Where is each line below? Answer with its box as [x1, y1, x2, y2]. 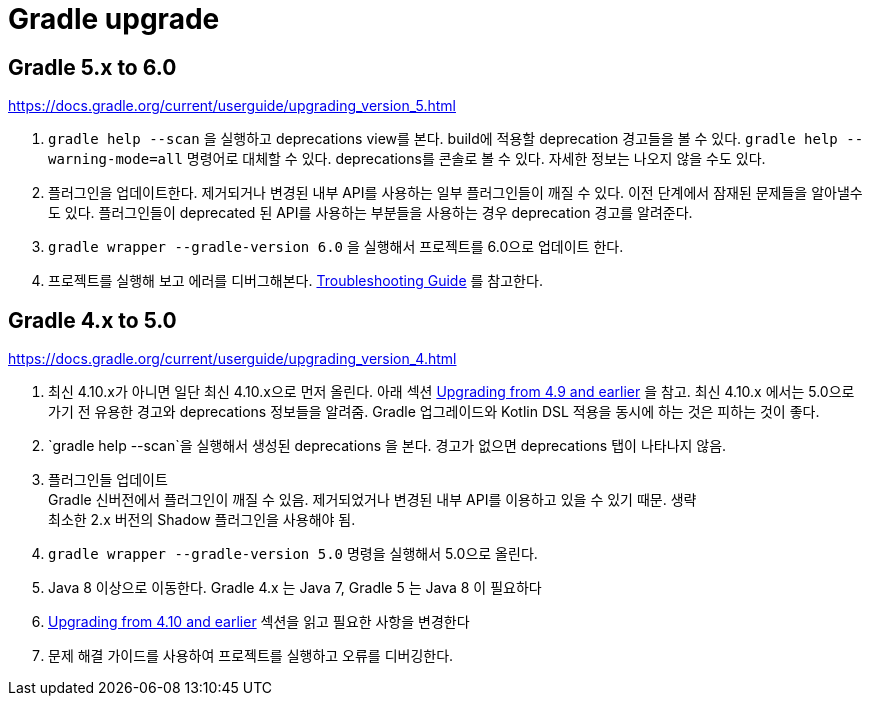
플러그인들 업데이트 [48, 471, 168, 489]
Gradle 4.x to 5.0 [8, 307, 177, 333]
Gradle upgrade [8, 2, 220, 36]
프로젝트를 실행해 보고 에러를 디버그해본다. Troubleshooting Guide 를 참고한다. [48, 272, 543, 290]
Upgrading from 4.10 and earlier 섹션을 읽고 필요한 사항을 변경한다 [48, 613, 470, 631]
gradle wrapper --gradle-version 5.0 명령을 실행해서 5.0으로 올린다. [48, 545, 538, 563]
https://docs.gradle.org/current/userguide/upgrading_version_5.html [8, 97, 456, 115]
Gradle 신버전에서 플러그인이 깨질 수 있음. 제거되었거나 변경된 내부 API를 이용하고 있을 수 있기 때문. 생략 [48, 491, 697, 509]
